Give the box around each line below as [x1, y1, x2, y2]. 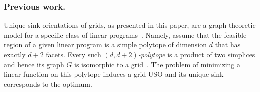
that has [215, 39, 241, 50]
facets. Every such [46, 49, 101, 59]
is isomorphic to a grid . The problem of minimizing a [74, 59, 241, 69]
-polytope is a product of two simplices [138, 49, 255, 59]
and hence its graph [4, 59, 64, 69]
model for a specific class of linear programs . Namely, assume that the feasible [4, 29, 247, 40]
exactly [4, 49, 26, 59]
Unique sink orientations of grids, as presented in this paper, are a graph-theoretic [4, 20, 256, 30]
